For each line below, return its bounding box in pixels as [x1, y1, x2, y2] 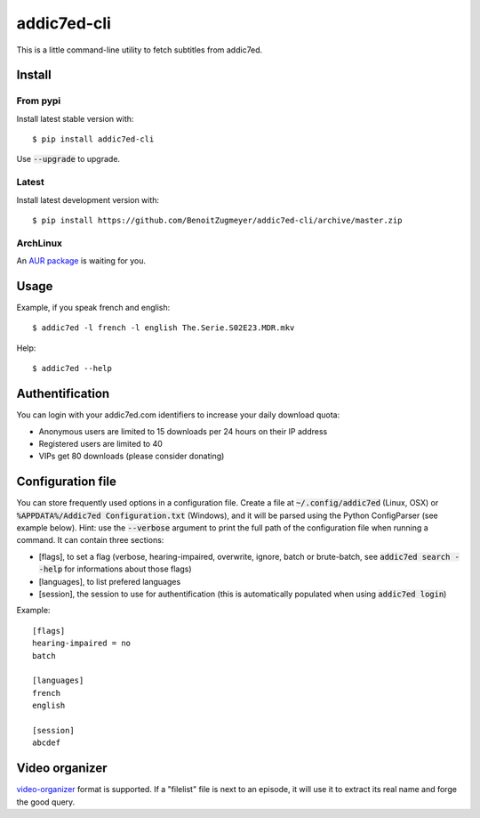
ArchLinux [16, 237, 62, 249]
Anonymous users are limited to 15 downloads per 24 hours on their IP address [38, 425, 328, 436]
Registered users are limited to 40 [38, 438, 164, 449]
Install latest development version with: [16, 194, 160, 205]
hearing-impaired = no [32, 638, 132, 649]
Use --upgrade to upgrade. [16, 154, 120, 165]
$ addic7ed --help [32, 363, 113, 374]
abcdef [32, 738, 61, 748]
